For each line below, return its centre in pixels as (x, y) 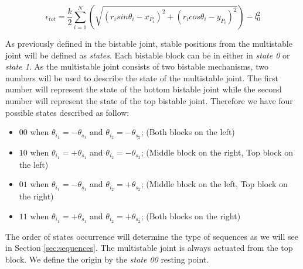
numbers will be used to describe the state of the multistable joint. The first (142, 77)
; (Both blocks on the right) (191, 215)
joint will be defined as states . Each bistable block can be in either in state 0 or (148, 55)
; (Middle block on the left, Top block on (214, 184)
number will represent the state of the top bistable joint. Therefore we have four (149, 100)
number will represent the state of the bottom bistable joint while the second (144, 89)
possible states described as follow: (67, 112)
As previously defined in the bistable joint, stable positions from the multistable (149, 43)
